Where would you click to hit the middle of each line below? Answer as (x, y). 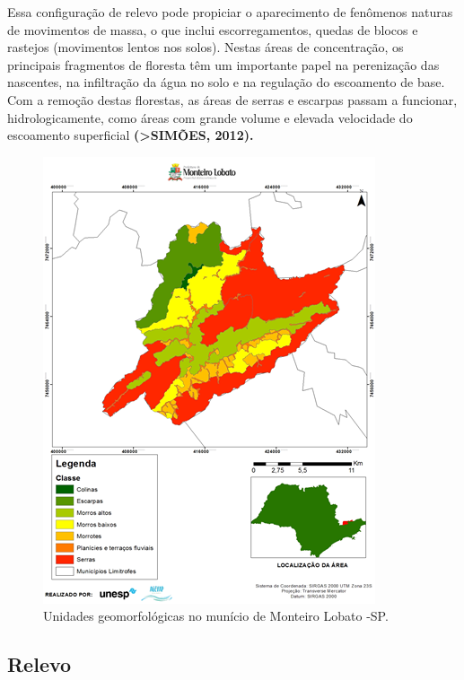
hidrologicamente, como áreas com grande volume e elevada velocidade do (210, 117)
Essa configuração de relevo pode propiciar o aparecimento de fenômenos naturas (230, 12)
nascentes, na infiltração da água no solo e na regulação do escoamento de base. (226, 82)
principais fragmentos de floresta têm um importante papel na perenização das (223, 64)
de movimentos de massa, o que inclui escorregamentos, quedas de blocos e (213, 29)
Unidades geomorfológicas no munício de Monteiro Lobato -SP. (216, 616)
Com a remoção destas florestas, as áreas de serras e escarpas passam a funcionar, (232, 99)
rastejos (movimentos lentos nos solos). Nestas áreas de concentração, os (206, 47)
